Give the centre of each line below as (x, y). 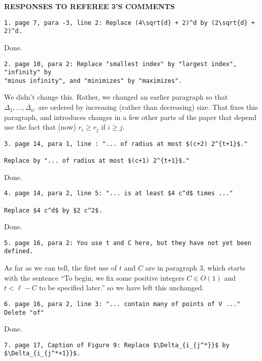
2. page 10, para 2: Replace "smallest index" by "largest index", (121, 64)
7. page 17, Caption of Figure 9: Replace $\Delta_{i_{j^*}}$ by (117, 345)
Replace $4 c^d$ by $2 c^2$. (53, 210)
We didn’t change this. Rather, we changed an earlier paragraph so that (116, 97)
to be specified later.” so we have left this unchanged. (122, 288)
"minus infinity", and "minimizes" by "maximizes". (93, 81)
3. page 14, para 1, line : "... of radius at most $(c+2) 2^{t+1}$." (126, 144)
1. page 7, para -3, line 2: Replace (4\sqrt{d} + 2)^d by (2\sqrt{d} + (129, 23)
